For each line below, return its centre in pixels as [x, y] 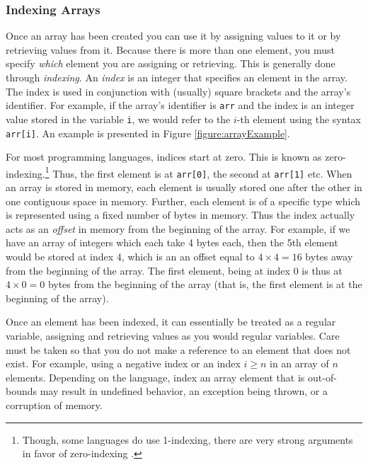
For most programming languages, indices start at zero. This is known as [164, 157]
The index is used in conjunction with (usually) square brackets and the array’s [178, 91]
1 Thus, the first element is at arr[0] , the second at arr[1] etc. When [199, 172]
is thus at [322, 270]
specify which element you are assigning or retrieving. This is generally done [171, 63]
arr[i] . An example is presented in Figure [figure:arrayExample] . [148, 133]
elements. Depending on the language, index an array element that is [155, 377]
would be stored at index [60, 257]
